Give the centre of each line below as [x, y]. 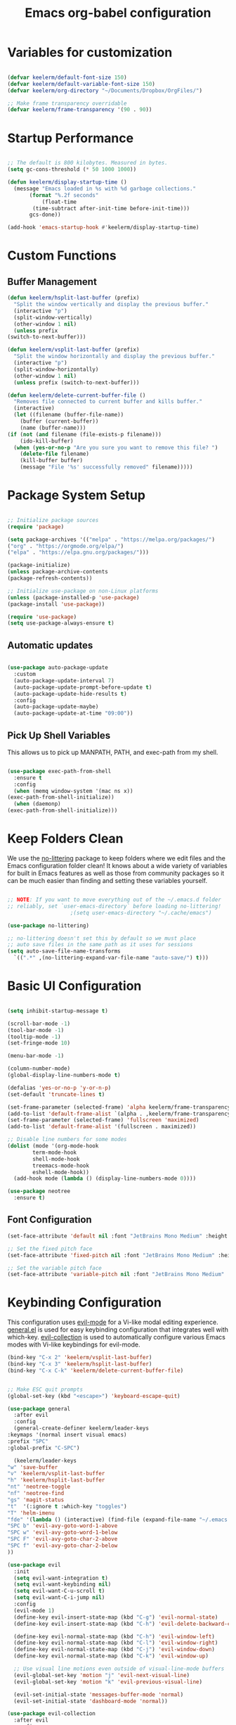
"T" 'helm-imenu [31, 1513]
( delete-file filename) [55, 454]
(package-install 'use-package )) [56, 604]
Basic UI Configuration [74, 986]
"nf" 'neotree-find [36, 1494]
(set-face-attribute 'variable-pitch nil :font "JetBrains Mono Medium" [116, 1275]
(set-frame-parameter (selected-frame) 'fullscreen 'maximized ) [103, 1120]
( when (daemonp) [37, 804]
